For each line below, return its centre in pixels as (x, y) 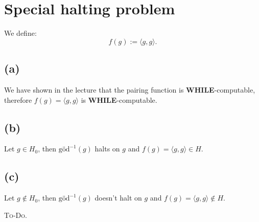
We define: (20, 33)
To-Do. (16, 215)
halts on (107, 149)
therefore (18, 99)
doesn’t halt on (118, 198)
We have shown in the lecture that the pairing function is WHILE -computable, (130, 89)
